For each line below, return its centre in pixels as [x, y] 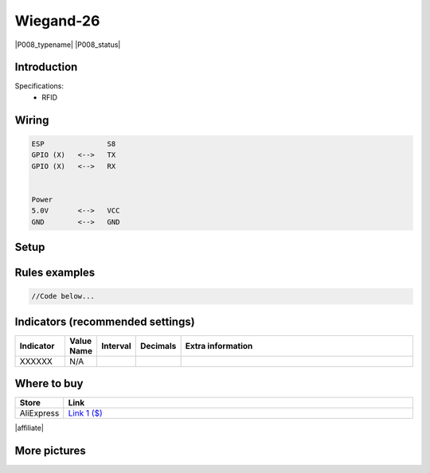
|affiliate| [29, 428]
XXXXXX [36, 361]
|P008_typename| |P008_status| [68, 45]
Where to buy [49, 383]
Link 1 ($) [85, 413]
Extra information [219, 346]
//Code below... [63, 296]
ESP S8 [74, 144]
